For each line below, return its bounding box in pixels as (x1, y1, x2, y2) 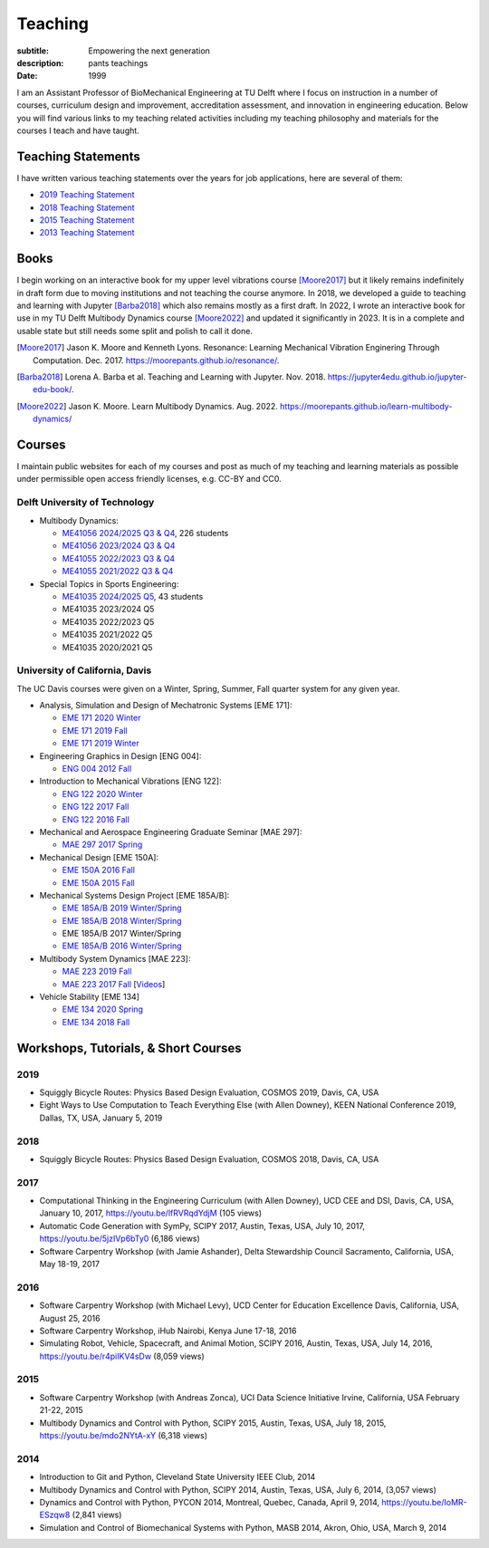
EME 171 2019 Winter (62, 738, 139, 749)
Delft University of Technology (16, 496, 155, 509)
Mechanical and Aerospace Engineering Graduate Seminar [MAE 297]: (39, 826, 302, 837)
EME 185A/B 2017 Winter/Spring (62, 928, 182, 939)
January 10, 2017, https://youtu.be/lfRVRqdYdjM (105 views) (39, 1207, 263, 1218)
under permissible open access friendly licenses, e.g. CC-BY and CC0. (16, 474, 282, 485)
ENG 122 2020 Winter (62, 788, 144, 799)
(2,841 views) (72, 1509, 122, 1521)
